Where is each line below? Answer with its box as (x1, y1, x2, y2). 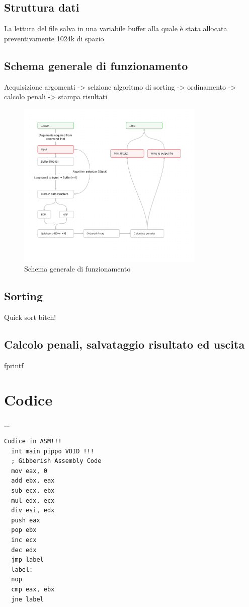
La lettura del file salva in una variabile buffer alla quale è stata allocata (4, 23, 227, 34)
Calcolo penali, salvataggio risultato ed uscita (4, 336, 245, 352)
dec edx (11, 546, 37, 554)
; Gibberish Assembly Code (11, 457, 102, 465)
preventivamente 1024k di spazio (4, 33, 104, 43)
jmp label (11, 556, 44, 564)
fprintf (4, 360, 24, 370)
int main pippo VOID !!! (11, 447, 94, 455)
